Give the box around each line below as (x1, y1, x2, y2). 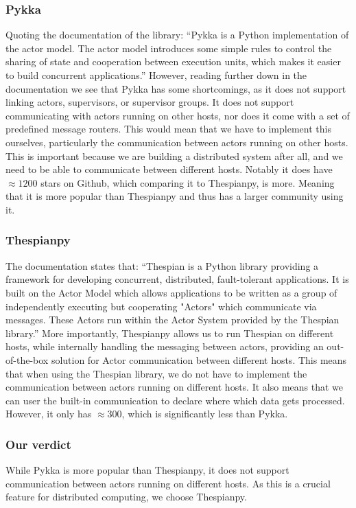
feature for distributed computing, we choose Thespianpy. (5, 489, 247, 504)
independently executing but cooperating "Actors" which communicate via (5, 299, 317, 313)
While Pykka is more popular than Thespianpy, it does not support (5, 463, 289, 477)
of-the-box (5, 352, 49, 367)
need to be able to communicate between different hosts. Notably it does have (5, 162, 333, 176)
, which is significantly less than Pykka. (121, 406, 288, 421)
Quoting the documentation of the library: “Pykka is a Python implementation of (5, 27, 349, 42)
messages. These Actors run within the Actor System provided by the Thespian (5, 312, 340, 327)
